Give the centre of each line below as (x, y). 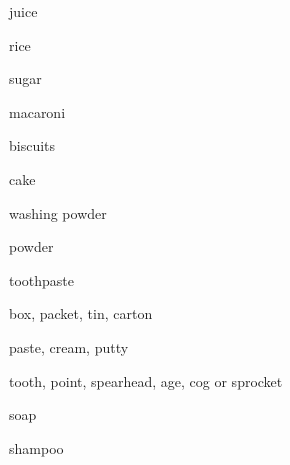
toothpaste (42, 279)
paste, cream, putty (69, 346)
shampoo (36, 447)
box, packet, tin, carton (81, 313)
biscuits (32, 145)
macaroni (37, 111)
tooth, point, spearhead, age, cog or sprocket (146, 380)
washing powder (58, 212)
